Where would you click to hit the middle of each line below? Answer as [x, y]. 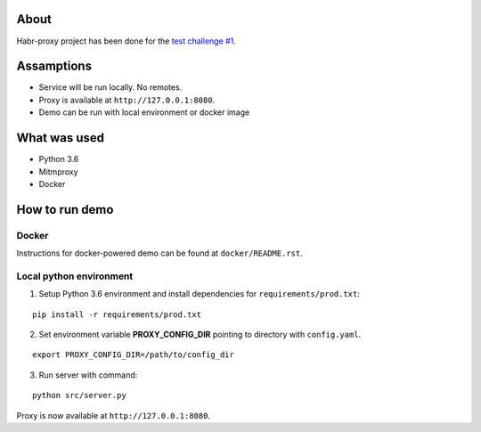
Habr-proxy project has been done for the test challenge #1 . [126, 41]
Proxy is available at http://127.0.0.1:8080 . [127, 100]
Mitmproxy [59, 171]
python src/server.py [79, 395]
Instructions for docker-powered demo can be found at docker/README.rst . [159, 253]
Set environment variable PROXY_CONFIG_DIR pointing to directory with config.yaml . [200, 334]
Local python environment [75, 276]
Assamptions [54, 66]
